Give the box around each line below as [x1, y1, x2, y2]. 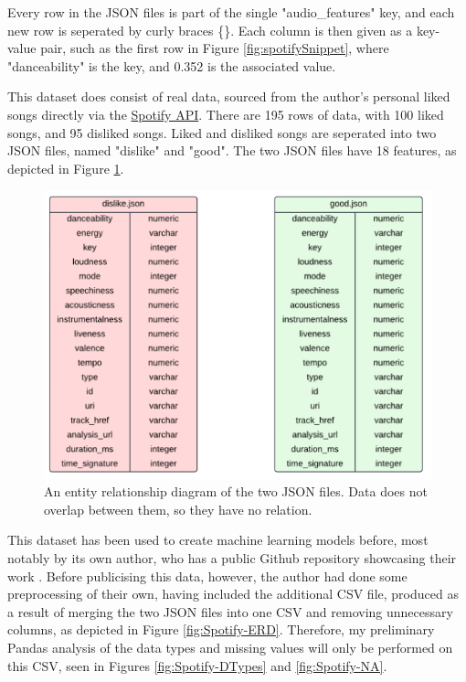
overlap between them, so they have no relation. [44, 499, 312, 518]
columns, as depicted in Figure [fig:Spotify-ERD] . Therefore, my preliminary [7, 620, 435, 639]
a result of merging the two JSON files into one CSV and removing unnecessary [7, 602, 453, 621]
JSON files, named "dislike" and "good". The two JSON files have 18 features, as [7, 141, 457, 160]
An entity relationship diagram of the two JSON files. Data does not [44, 482, 428, 501]
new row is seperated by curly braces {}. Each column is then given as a [7, 20, 413, 39]
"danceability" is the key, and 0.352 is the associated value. [7, 56, 336, 75]
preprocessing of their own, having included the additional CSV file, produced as [7, 584, 459, 603]
